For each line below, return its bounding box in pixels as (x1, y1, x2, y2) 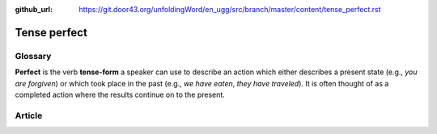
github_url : (15, 5, 53, 14)
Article (15, 110, 43, 121)
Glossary (15, 50, 52, 61)
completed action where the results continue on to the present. (15, 90, 226, 99)
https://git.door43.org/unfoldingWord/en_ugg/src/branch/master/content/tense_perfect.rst (78, 5, 381, 14)
